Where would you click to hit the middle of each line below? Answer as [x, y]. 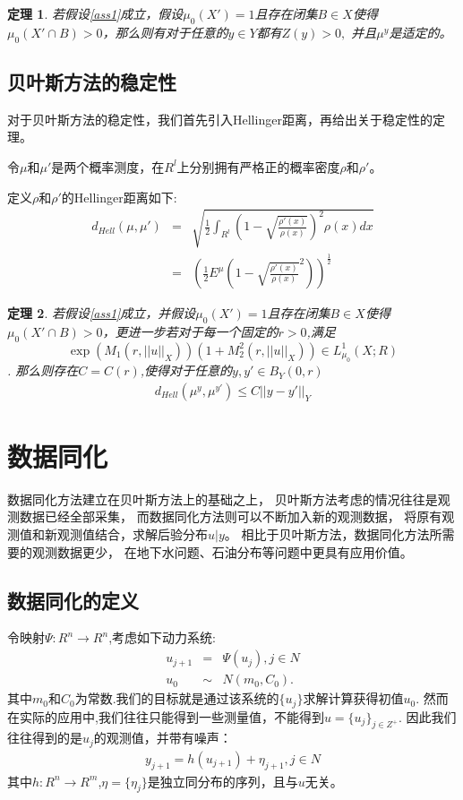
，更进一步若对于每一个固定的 [190, 331]
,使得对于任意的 [186, 370]
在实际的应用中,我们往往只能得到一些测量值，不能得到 [166, 716]
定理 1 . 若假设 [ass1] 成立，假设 [95, 13]
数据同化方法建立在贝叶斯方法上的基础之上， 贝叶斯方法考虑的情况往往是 [223, 499]
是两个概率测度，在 [108, 166]
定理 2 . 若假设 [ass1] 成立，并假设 [102, 313]
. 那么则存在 [43, 370]
